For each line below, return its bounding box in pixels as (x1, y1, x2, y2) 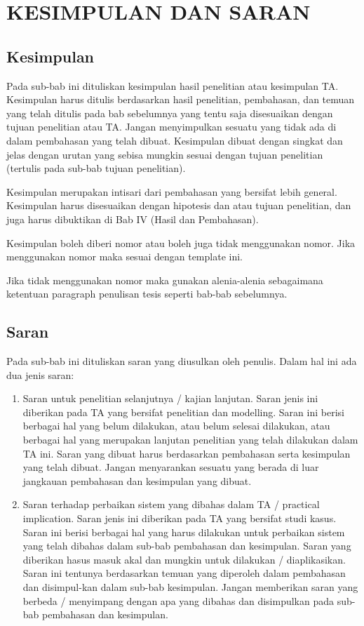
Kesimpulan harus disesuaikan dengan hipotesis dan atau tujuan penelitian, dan (6, 198, 351, 213)
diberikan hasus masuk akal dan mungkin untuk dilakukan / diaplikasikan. (22, 552, 346, 566)
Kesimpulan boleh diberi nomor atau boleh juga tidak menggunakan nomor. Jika (6, 235, 356, 250)
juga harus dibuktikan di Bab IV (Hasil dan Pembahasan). (6, 211, 259, 226)
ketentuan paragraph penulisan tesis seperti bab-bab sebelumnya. (6, 286, 288, 301)
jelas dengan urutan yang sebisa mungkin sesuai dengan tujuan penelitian (6, 147, 323, 161)
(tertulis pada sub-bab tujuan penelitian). (6, 161, 186, 175)
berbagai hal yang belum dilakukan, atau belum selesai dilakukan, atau (22, 418, 330, 433)
